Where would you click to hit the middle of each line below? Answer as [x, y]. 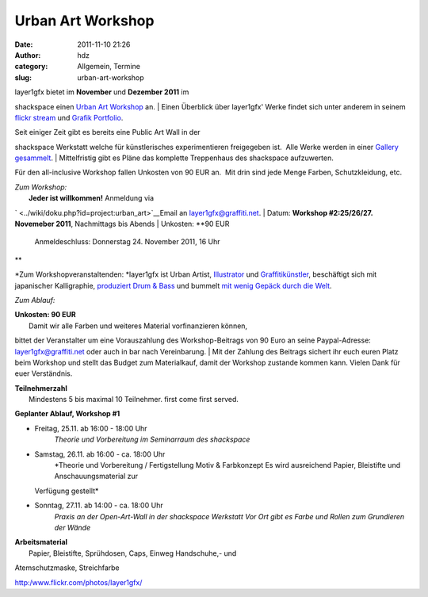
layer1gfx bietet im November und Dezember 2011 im [102, 92]
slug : [23, 77]
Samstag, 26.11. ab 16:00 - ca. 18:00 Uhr [100, 454]
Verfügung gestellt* [67, 491]
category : [31, 67]
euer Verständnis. [44, 373]
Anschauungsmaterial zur [96, 476]
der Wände [73, 528]
